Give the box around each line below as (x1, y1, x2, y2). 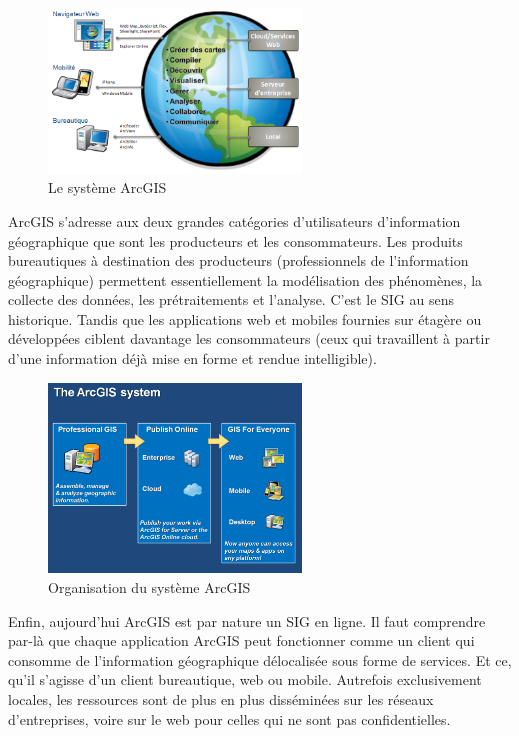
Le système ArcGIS (48, 177, 167, 198)
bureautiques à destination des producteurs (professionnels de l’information (8, 250, 469, 271)
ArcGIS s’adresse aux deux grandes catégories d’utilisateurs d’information (8, 210, 461, 231)
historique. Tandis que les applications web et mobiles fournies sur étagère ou (8, 308, 482, 329)
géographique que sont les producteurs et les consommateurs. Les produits (8, 230, 463, 251)
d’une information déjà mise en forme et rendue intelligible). (8, 348, 377, 369)
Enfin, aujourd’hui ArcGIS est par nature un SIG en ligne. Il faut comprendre (8, 610, 486, 631)
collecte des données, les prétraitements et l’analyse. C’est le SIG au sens (8, 289, 454, 310)
